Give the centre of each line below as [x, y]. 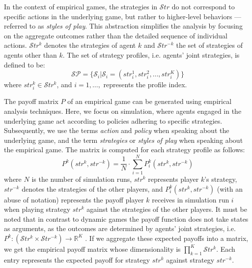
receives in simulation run [191, 199]
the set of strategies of [210, 45]
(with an [230, 188]
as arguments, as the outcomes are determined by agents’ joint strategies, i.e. [120, 228]
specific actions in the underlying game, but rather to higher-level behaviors [118, 16]
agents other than [30, 54]
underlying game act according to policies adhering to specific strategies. [113, 120]
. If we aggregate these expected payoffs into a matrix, [167, 238]
